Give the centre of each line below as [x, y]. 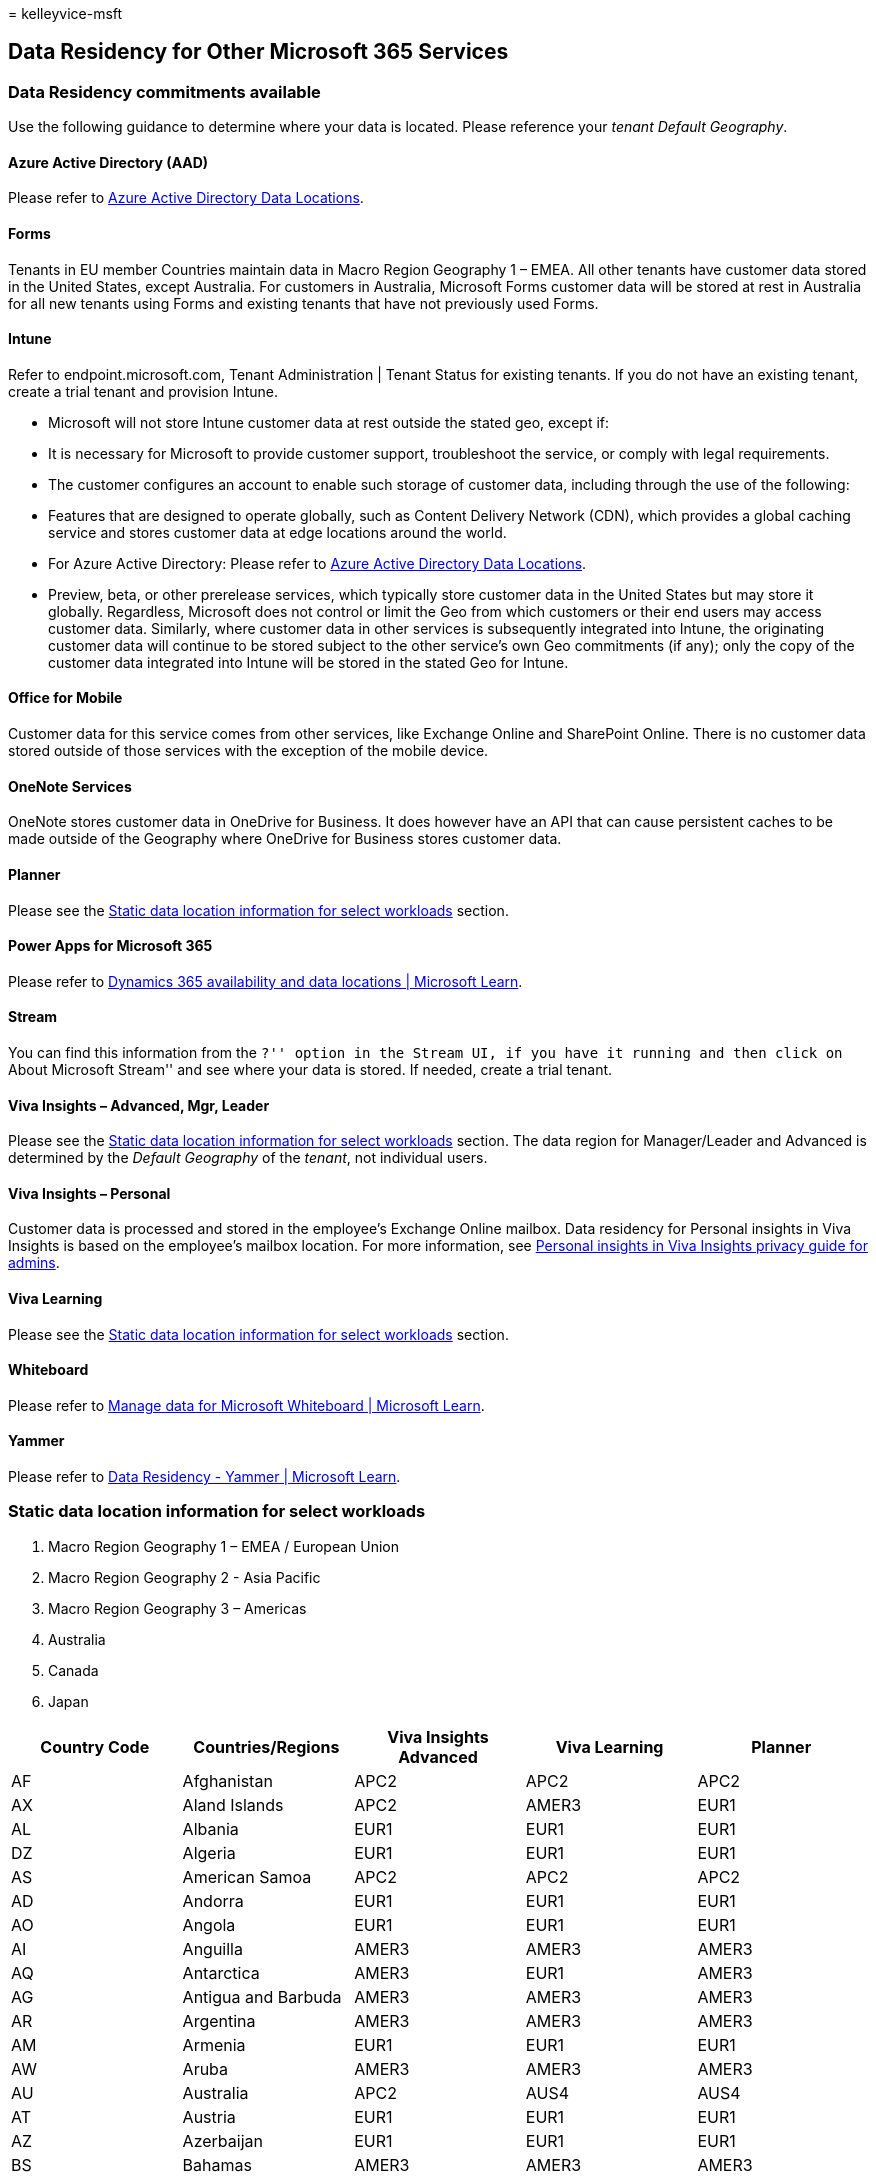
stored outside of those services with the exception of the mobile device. [248, 751]
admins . [34, 1263]
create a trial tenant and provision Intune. [143, 391]
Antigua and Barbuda [262, 1996]
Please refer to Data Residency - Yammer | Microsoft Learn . [204, 1477]
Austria [209, 2116]
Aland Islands [233, 1804]
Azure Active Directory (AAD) [108, 162]
